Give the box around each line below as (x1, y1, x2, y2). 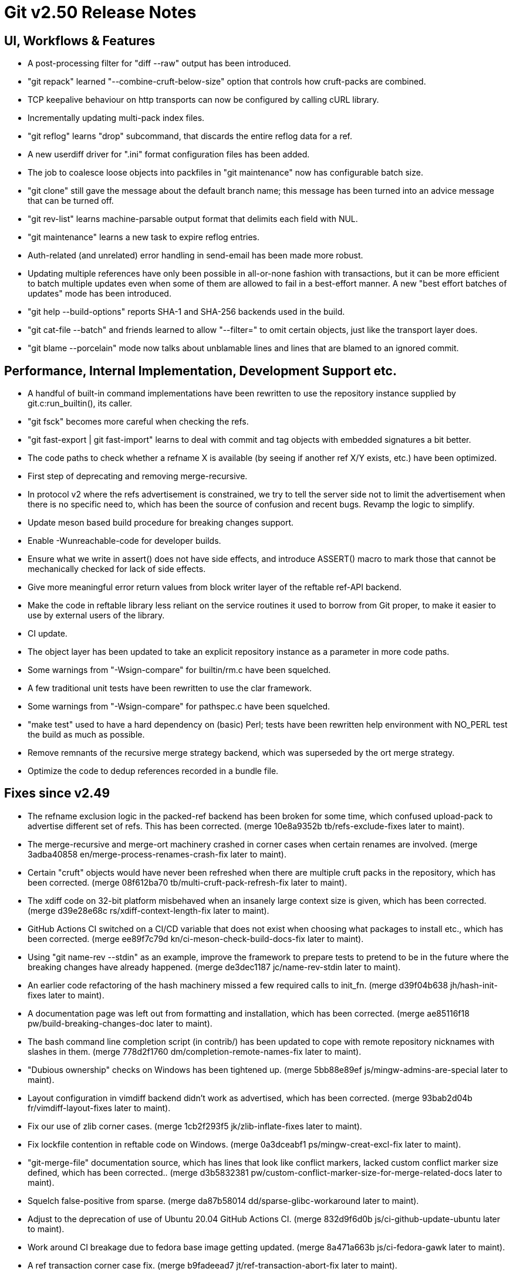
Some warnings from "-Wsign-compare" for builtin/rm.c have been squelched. (28, 665, 331, 675)
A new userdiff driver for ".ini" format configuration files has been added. (28, 149, 310, 160)
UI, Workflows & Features (4, 33, 156, 48)
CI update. (28, 628, 67, 639)
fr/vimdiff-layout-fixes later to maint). (28, 1102, 171, 1113)
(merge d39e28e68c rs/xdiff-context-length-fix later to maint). (28, 905, 269, 916)
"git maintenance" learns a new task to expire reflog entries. (28, 232, 260, 243)
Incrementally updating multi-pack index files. (28, 113, 205, 123)
